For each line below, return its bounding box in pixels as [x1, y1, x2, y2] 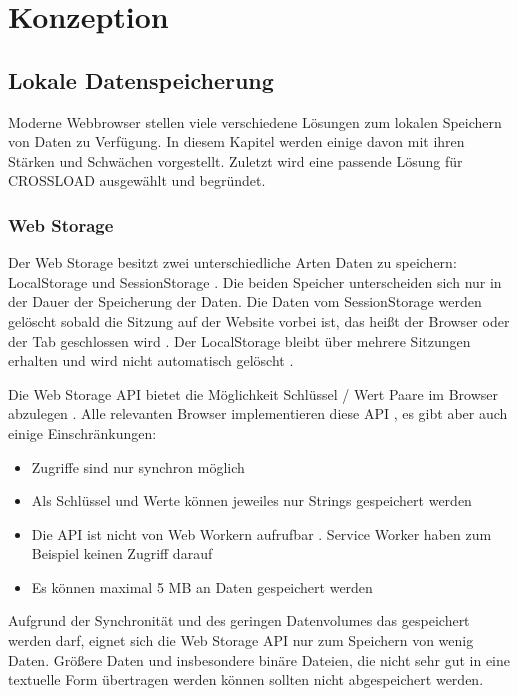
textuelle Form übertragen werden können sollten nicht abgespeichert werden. [8, 669, 484, 690]
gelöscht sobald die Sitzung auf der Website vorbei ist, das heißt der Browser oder [8, 310, 510, 331]
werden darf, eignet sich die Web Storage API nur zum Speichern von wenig [8, 630, 474, 651]
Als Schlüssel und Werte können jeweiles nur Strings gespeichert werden [31, 490, 472, 511]
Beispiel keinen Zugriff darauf [31, 543, 213, 564]
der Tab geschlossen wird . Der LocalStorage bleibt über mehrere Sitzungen [8, 330, 471, 351]
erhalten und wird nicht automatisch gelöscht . [8, 350, 294, 371]
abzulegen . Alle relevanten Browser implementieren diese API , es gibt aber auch [8, 403, 508, 424]
